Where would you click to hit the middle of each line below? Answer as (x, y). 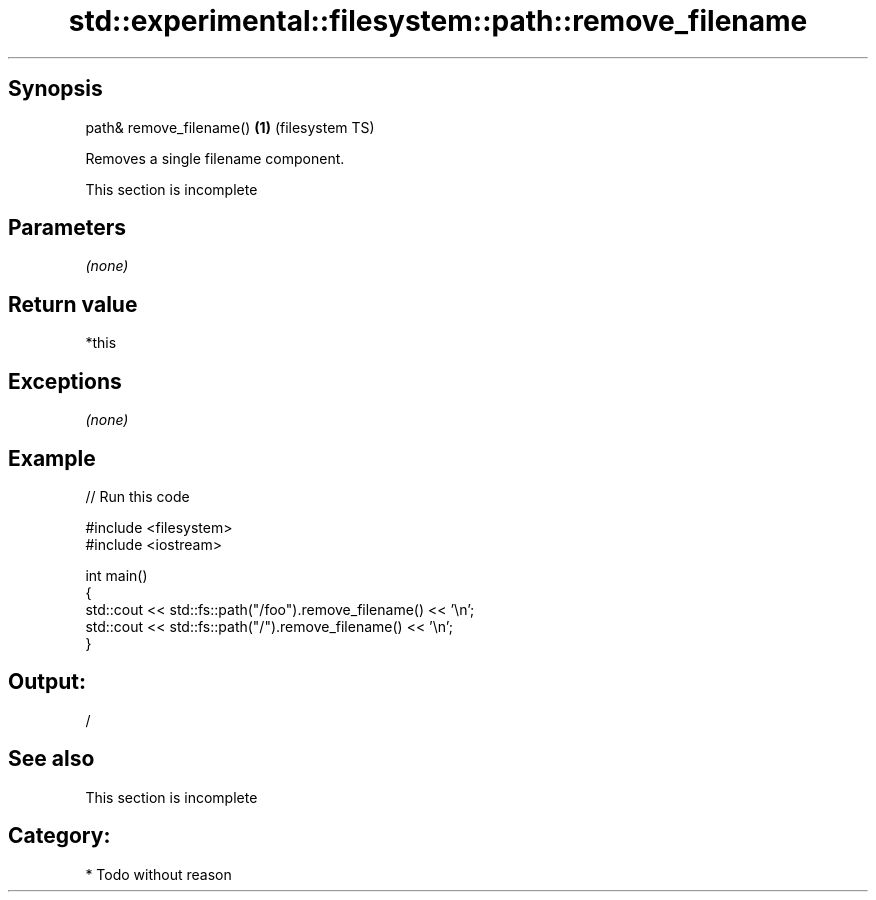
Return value (73, 304)
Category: (59, 836)
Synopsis (55, 89)
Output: (47, 682)
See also (51, 759)
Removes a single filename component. (215, 158)
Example (52, 458)
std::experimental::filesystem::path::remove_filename (438, 21)
